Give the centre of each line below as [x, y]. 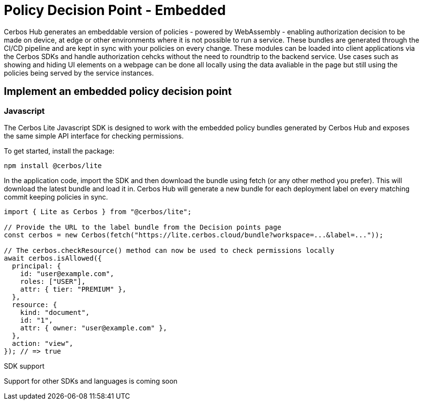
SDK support [24, 366]
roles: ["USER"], [53, 281]
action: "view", [43, 343]
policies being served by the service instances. [79, 73]
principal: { [37, 266]
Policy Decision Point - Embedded [115, 10]
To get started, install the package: [59, 151]
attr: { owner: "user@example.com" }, [94, 328]
